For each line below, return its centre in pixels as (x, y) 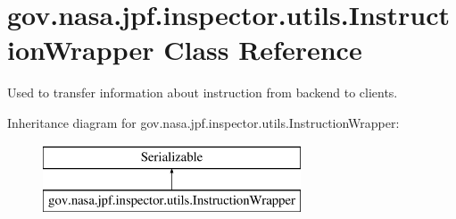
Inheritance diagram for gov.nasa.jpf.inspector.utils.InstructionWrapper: (203, 122)
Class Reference (263, 50)
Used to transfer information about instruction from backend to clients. (203, 93)
